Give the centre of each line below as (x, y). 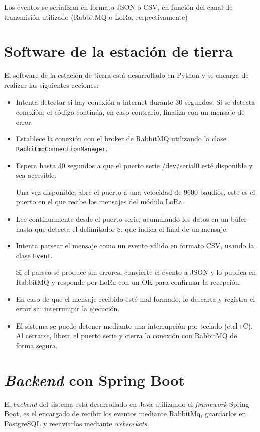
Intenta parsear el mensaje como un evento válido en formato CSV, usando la (135, 245)
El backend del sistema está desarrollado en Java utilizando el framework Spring (127, 404)
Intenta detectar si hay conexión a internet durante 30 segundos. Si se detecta (136, 102)
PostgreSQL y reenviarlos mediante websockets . (77, 423)
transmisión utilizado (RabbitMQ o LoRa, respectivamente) (96, 16)
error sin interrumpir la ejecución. (68, 309)
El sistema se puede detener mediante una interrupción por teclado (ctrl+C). (134, 325)
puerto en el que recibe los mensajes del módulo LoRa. (100, 202)
